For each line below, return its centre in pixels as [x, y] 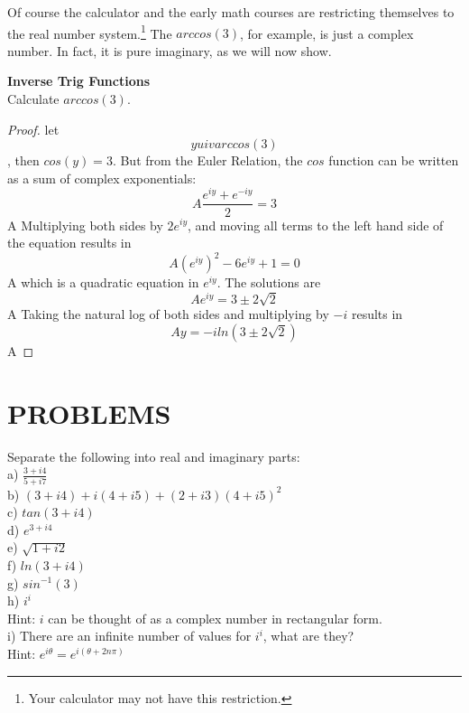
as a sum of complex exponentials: [102, 178]
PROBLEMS [89, 413]
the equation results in [69, 243]
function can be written [394, 160]
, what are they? [308, 636]
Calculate [33, 99]
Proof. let [33, 129]
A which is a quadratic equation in [103, 282]
